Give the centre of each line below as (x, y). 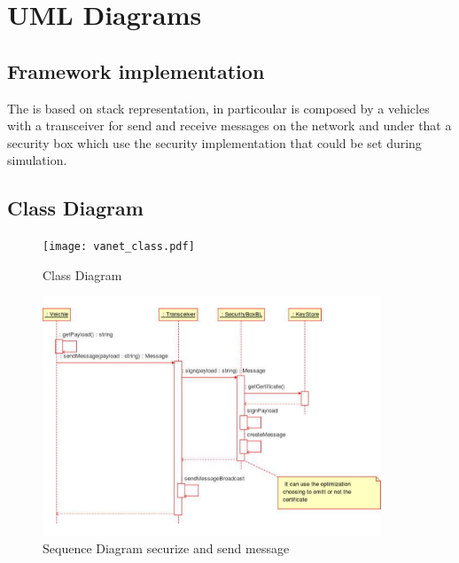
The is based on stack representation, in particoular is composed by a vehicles (218, 108)
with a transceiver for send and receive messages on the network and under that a (229, 125)
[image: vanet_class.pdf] (119, 247)
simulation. (37, 160)
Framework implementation (136, 70)
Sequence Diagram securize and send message (166, 547)
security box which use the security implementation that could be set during (214, 142)
